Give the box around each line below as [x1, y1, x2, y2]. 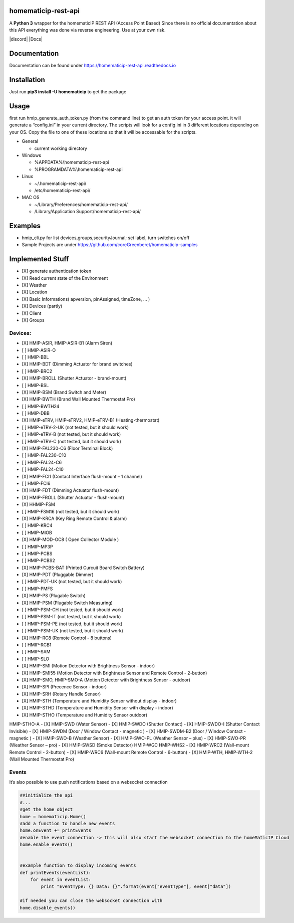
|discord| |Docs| [9, 36, 43, 42]
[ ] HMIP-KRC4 [22, 522, 53, 528]
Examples [9, 221, 41, 230]
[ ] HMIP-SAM [22, 649, 51, 655]
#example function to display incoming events [20, 863, 136, 868]
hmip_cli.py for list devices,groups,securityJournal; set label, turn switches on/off [22, 235, 190, 241]
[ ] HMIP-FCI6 [22, 480, 51, 486]
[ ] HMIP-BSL [22, 382, 49, 388]
